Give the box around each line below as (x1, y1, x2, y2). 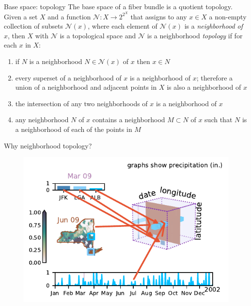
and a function (47, 11, 91, 21)
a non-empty (209, 11, 247, 21)
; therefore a (196, 72, 233, 82)
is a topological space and (60, 30, 136, 40)
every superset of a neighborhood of (15, 72, 122, 82)
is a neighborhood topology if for (147, 30, 243, 40)
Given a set (4, 11, 38, 21)
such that (204, 114, 233, 125)
